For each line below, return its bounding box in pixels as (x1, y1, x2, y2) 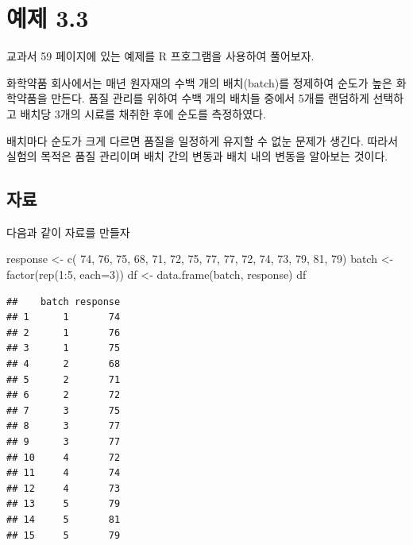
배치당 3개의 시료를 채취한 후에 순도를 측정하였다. (20, 105, 266, 122)
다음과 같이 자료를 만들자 (6, 223, 130, 240)
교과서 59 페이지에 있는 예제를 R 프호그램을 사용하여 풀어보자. (6, 48, 315, 64)
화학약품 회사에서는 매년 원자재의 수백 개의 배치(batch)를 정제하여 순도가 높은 (6, 74, 392, 91)
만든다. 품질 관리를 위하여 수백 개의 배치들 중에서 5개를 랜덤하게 (51, 90, 369, 106)
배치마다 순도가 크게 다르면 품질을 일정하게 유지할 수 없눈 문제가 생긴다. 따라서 (6, 132, 399, 149)
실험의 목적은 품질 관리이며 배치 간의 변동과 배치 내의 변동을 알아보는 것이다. (6, 148, 388, 164)
